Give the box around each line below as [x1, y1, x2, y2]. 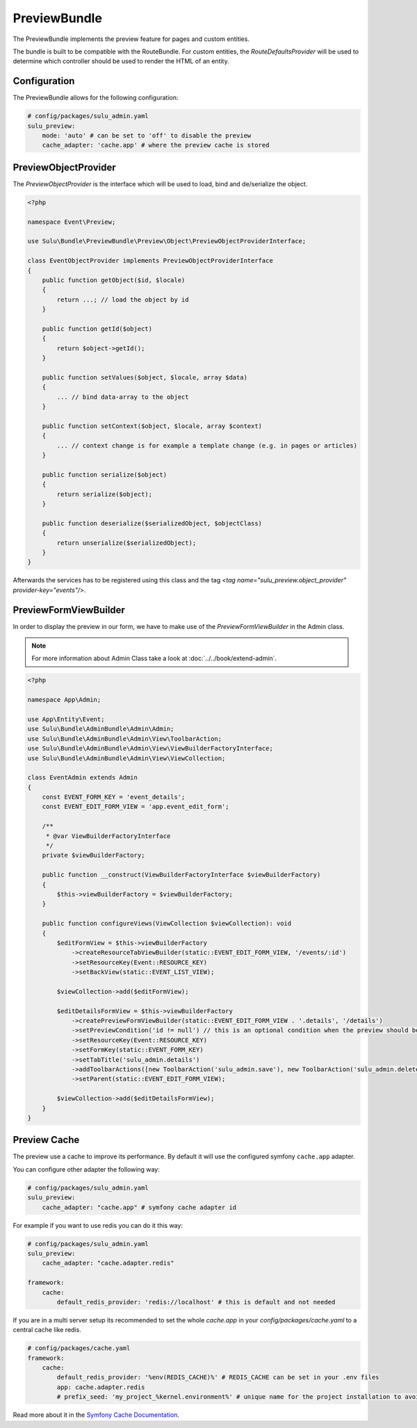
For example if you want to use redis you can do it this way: [13, 1221, 183, 1229]
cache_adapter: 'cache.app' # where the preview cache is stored [42, 141, 270, 149]
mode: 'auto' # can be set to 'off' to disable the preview [42, 132, 252, 139]
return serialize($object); [56, 490, 153, 498]
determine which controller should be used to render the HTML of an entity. [13, 57, 229, 65]
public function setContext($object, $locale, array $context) [42, 422, 263, 430]
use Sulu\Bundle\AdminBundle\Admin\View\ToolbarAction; [27, 734, 222, 743]
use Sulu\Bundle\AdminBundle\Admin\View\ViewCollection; [27, 754, 226, 762]
